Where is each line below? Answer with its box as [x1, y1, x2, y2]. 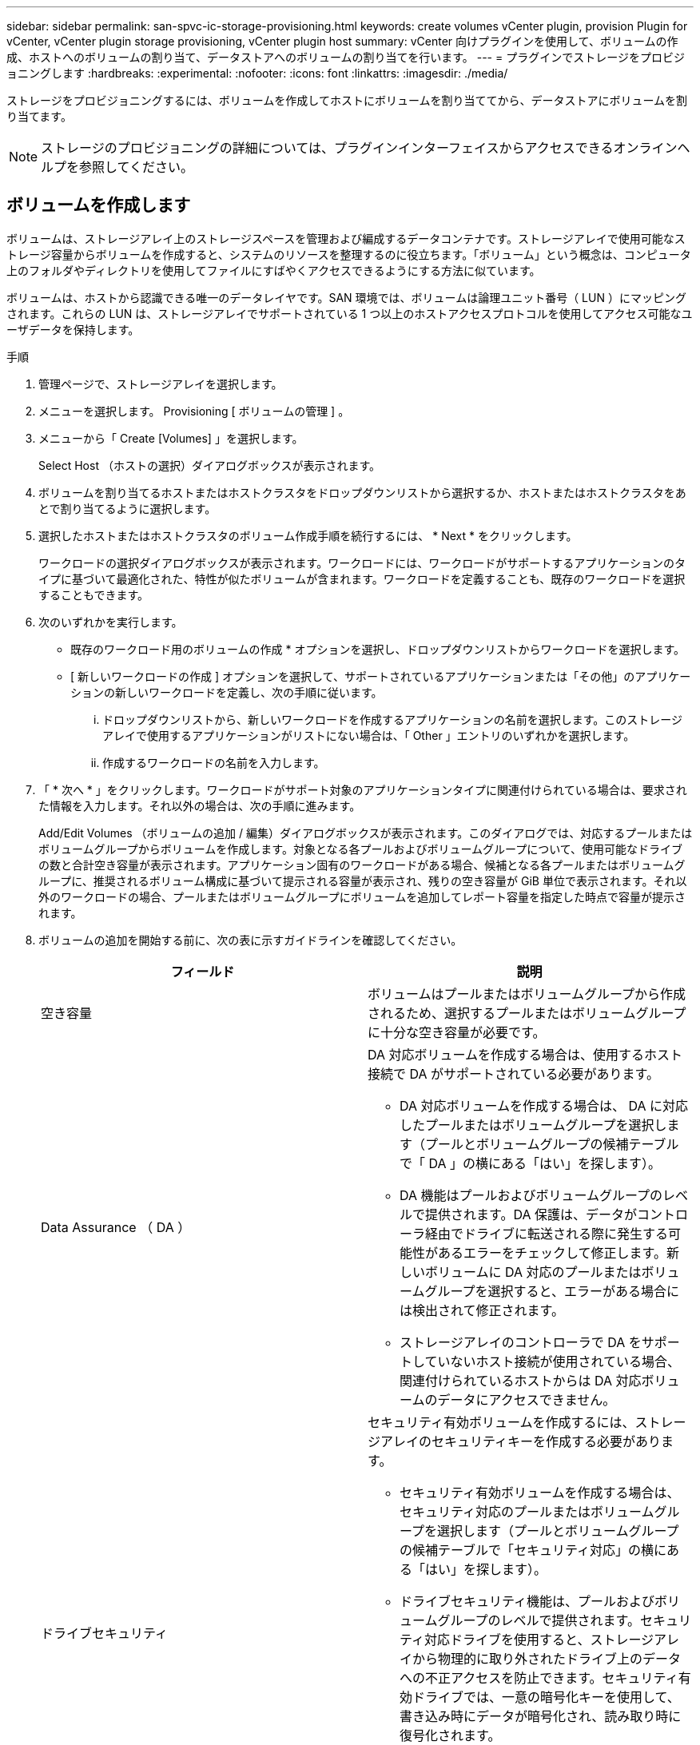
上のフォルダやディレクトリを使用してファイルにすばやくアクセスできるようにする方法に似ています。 [6, 263, 541, 277]
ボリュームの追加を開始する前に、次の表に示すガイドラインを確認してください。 [38, 932, 463, 947]
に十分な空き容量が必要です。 [368, 1024, 546, 1040]
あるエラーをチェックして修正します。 [438, 1244, 666, 1261]
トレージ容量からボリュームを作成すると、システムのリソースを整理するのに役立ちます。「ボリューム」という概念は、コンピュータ [6, 247, 691, 261]
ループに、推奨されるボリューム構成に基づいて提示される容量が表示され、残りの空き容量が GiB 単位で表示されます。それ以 [38, 873, 687, 888]
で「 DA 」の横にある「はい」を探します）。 [400, 1155, 662, 1171]
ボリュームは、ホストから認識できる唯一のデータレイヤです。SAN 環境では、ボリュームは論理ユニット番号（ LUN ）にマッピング [6, 290, 686, 304]
